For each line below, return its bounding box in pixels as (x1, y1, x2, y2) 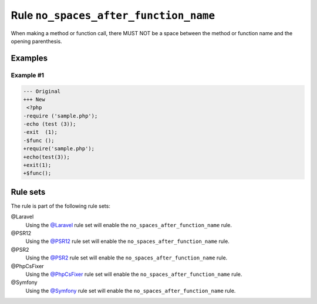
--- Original (23, 88, 61, 94)
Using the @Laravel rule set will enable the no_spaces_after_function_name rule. (25, 221, 232, 228)
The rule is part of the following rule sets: (11, 202, 111, 210)
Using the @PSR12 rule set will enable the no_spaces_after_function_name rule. (25, 238, 230, 245)
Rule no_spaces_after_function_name (11, 9, 215, 22)
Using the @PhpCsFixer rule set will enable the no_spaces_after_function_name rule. (25, 271, 242, 278)
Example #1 (11, 71, 44, 79)
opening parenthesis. (11, 38, 62, 45)
